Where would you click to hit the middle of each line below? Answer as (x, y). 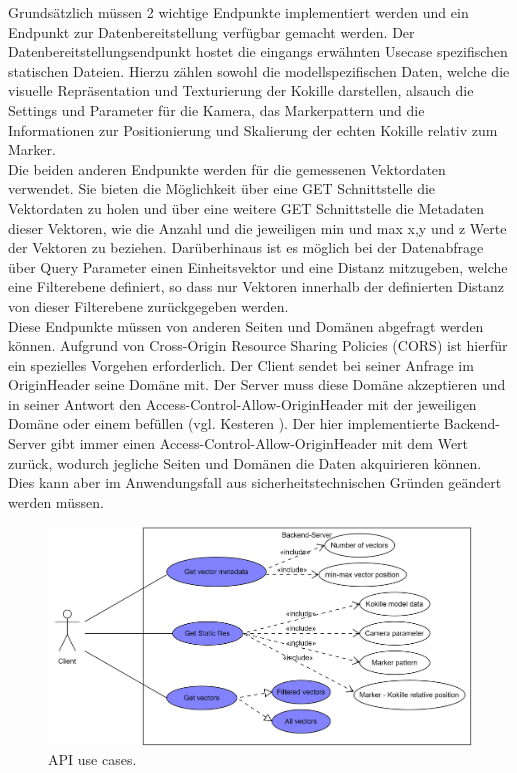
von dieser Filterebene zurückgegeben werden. (148, 305)
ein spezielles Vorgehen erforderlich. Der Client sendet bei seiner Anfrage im (241, 364)
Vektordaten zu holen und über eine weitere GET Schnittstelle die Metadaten (246, 207)
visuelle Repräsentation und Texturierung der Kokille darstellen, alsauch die (241, 90)
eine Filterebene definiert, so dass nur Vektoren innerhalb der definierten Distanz (256, 286)
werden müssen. (56, 501)
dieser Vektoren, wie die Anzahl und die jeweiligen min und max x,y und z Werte (257, 227)
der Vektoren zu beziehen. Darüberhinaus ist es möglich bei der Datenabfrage (246, 247)
